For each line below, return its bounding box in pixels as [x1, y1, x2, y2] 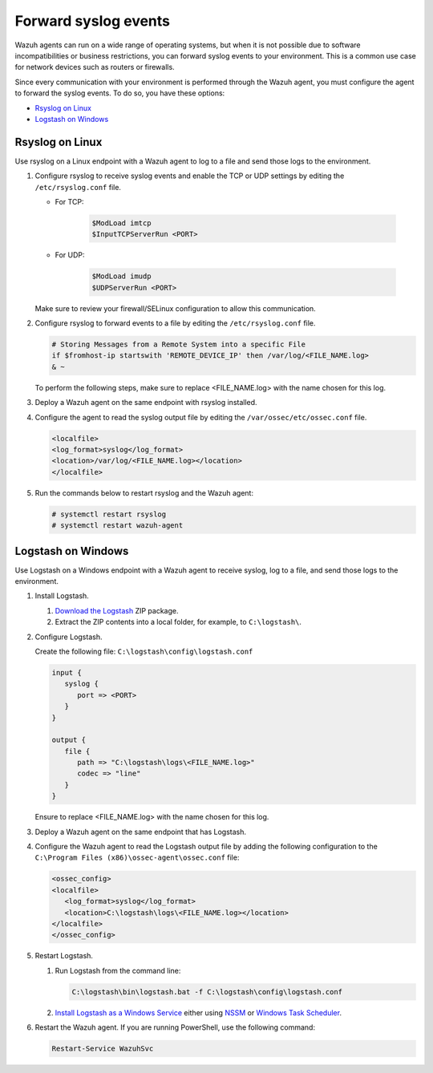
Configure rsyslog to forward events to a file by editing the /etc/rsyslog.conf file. [34, 318, 316, 328]
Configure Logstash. [34, 632, 103, 642]
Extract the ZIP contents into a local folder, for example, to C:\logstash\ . [55, 617, 302, 627]
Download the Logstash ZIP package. [55, 605, 179, 615]
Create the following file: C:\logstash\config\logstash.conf [34, 646, 253, 656]
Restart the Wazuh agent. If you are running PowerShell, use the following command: [34, 1022, 316, 1032]
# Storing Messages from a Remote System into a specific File [51, 340, 306, 349]
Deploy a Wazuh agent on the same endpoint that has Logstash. [34, 827, 247, 836]
